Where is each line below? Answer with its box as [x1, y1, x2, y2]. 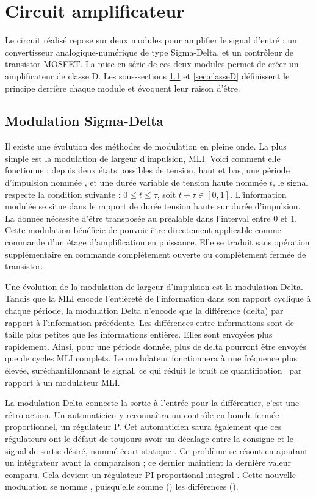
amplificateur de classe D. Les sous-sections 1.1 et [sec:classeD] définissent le [5, 69, 290, 82]
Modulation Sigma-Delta [5, 111, 164, 130]
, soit [157, 187, 176, 200]
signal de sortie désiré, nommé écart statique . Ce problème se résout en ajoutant [5, 444, 308, 457]
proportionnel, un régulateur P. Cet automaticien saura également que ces [5, 420, 282, 433]
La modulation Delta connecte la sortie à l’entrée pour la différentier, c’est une [5, 396, 300, 409]
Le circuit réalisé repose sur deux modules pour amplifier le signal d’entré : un [5, 34, 297, 46]
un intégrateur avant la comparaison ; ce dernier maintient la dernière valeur [5, 456, 291, 469]
